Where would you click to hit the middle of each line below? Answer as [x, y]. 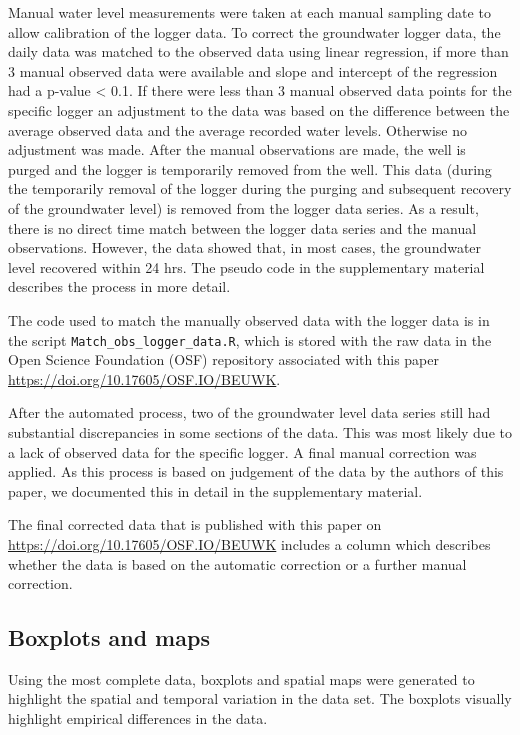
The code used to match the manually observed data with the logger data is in [249, 319]
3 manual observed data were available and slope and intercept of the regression [253, 70]
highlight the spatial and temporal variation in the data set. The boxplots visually [260, 698]
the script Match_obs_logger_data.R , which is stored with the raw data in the [250, 339]
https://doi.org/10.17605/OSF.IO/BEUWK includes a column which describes [249, 543]
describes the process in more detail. [119, 286]
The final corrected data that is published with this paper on [195, 524]
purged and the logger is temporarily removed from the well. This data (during [250, 168]
